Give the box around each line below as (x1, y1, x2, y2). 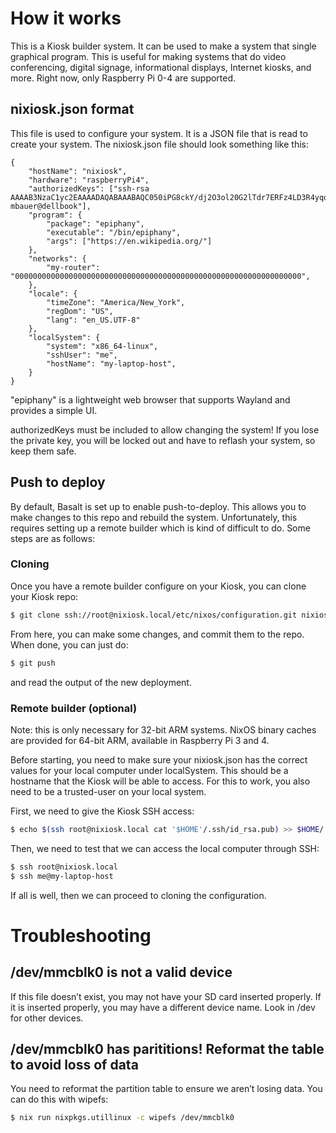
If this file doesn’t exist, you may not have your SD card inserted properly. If (10, 990, 322, 1002)
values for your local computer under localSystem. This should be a (10, 764, 289, 776)
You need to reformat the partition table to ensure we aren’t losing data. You (10, 1083, 323, 1095)
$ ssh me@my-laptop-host (10, 871, 114, 881)
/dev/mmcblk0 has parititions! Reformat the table (10, 1040, 325, 1057)
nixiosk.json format (10, 101, 135, 118)
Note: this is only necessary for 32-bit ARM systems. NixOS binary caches (10, 723, 317, 736)
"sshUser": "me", (46, 350, 118, 360)
